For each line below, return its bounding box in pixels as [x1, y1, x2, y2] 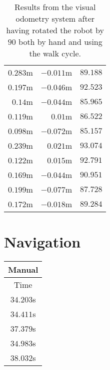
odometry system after [15, 13, 95, 24]
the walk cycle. [29, 47, 81, 59]
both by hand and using [18, 36, 102, 47]
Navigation [4, 231, 81, 252]
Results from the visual [14, 1, 96, 13]
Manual [8, 264, 38, 276]
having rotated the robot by [6, 24, 104, 36]
